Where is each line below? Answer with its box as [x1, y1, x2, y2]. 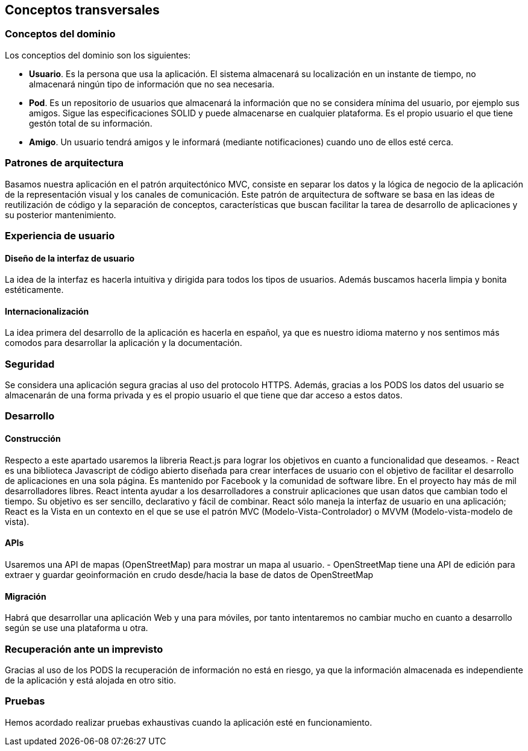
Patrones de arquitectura [5, 157, 124, 169]
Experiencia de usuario [5, 229, 115, 242]
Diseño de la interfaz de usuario [5, 253, 135, 263]
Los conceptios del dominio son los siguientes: [5, 49, 191, 60]
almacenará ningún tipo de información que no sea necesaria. [29, 78, 275, 89]
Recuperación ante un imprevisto [5, 643, 163, 655]
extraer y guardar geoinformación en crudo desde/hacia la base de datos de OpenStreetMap [5, 569, 374, 580]
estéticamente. [5, 284, 64, 295]
